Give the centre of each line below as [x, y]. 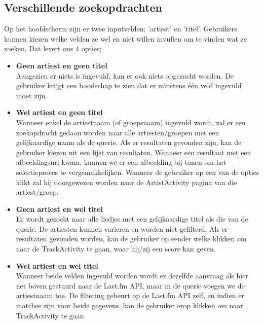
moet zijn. [32, 95]
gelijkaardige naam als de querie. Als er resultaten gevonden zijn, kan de [129, 142]
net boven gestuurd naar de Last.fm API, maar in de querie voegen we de [130, 285]
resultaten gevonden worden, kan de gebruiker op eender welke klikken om [131, 239]
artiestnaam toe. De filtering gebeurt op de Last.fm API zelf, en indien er [130, 295]
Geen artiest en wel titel [59, 209]
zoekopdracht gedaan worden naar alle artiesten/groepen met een [118, 132]
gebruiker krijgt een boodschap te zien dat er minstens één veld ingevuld [129, 85]
